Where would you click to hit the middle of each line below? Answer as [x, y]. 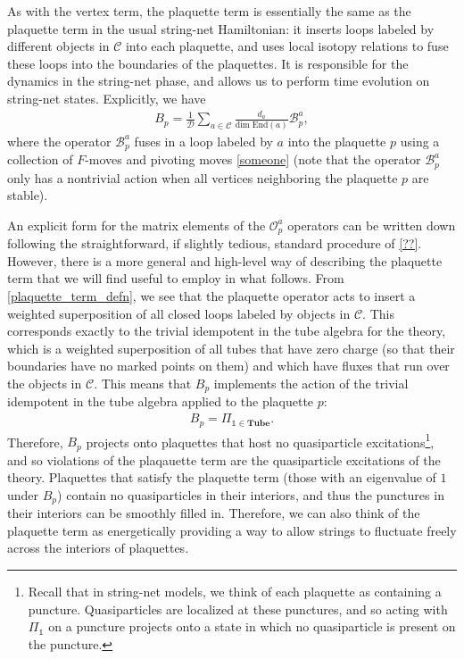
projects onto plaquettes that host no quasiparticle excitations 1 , [260, 440]
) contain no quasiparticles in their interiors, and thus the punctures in [251, 494]
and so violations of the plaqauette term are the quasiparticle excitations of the [224, 459]
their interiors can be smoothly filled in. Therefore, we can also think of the [214, 513]
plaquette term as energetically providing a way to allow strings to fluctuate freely [232, 530]
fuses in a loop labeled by [203, 141]
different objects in [58, 46]
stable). [28, 195]
